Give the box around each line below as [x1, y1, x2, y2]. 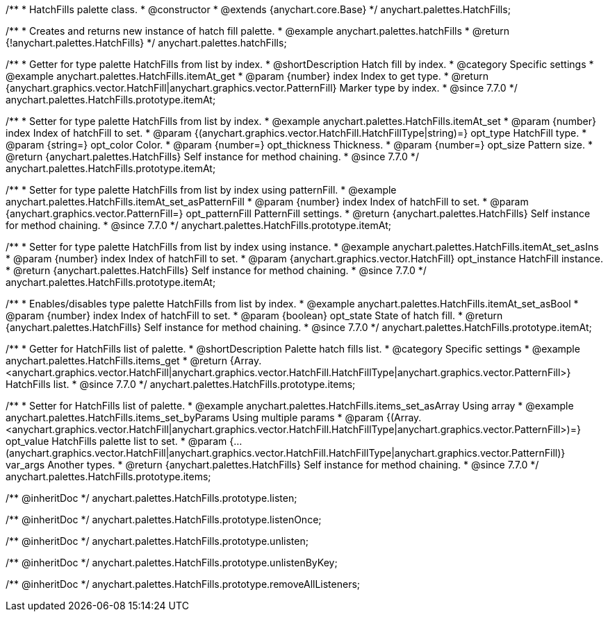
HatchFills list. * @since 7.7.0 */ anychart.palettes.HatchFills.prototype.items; [6, 378, 356, 390]
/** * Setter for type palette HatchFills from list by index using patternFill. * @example [6, 184, 397, 196]
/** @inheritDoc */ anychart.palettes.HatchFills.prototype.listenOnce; [6, 514, 322, 525]
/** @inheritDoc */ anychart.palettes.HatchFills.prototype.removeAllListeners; [6, 578, 361, 590]
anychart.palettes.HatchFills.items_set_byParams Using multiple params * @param [6, 412, 384, 423]
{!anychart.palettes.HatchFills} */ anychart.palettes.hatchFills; [6, 37, 287, 49]
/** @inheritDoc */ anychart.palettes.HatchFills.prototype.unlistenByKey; [6, 557, 338, 568]
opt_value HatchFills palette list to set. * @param [6, 435, 227, 447]
